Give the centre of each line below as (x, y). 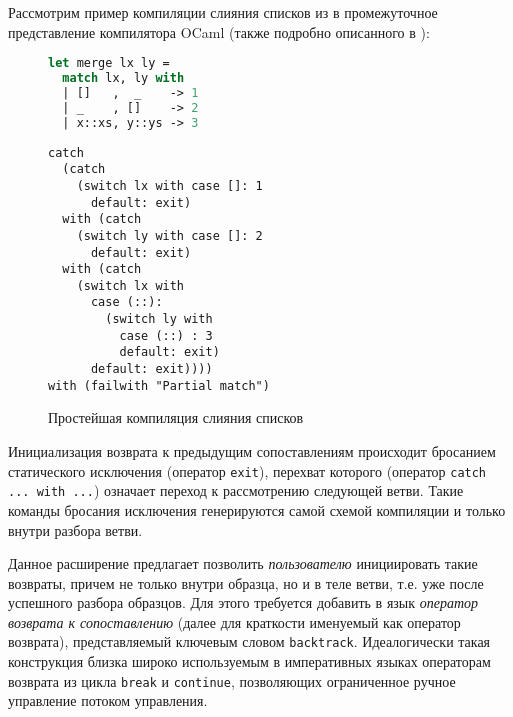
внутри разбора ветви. (75, 529)
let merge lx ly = (109, 63)
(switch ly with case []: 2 (169, 235)
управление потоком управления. (108, 700)
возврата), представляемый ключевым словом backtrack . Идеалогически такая (249, 641)
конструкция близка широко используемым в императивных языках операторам (249, 661)
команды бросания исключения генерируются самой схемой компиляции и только (257, 509)
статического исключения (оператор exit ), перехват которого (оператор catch (247, 470)
